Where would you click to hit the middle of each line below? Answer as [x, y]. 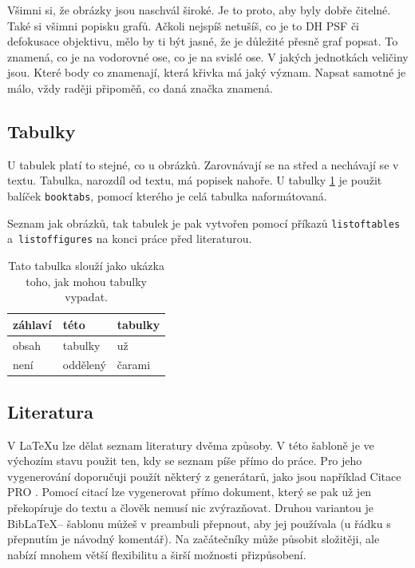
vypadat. [86, 297]
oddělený [84, 365]
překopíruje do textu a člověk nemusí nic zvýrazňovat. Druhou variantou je [190, 508]
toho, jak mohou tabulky [86, 281]
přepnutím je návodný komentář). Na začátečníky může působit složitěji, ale [194, 539]
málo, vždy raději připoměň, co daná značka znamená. [140, 87]
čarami [134, 365]
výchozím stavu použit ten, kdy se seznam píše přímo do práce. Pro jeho [185, 461]
